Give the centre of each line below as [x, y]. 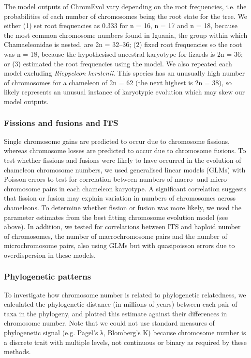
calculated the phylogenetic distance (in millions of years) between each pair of [121, 304]
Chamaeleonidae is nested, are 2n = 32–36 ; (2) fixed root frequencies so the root [123, 44]
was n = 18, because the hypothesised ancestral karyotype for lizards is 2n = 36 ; [123, 54]
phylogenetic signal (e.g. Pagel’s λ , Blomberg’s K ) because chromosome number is [125, 333]
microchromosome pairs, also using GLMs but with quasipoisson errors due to [119, 245]
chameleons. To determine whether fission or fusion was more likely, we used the [123, 207]
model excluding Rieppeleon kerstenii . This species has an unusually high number [125, 73]
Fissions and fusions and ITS [61, 123]
